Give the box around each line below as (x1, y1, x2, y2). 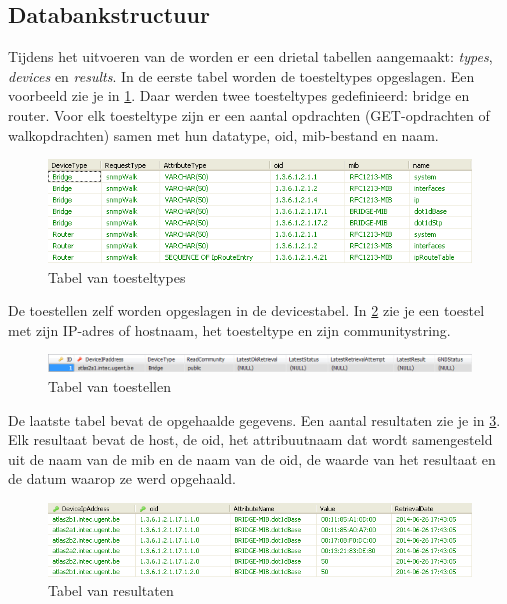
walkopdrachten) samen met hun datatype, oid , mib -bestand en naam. (8, 124, 439, 145)
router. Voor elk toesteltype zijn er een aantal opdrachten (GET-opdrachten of (8, 104, 490, 125)
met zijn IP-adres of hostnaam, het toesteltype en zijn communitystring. (8, 319, 451, 340)
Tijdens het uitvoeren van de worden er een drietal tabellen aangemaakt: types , (8, 46, 493, 67)
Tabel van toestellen (48, 376, 171, 396)
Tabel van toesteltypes (48, 266, 186, 287)
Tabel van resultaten (48, 580, 174, 601)
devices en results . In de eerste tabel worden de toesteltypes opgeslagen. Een (8, 65, 475, 86)
